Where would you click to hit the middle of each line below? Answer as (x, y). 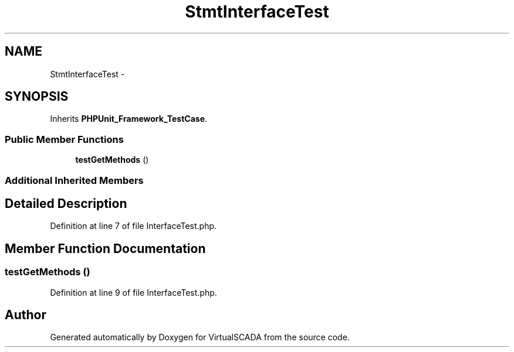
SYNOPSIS (37, 97)
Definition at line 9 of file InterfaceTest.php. (133, 292)
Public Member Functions (64, 139)
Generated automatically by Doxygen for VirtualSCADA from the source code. (200, 337)
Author (26, 315)
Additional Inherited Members (74, 180)
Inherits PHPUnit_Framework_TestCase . (129, 119)
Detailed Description (66, 203)
